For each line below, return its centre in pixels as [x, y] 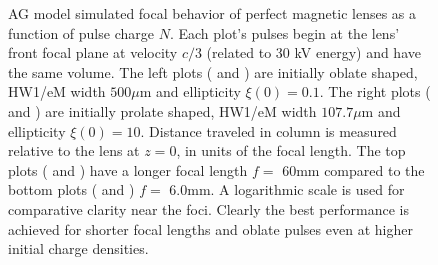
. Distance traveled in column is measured [268, 130]
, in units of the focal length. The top [291, 150]
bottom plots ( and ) [71, 189]
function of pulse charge [81, 32]
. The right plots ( [375, 91]
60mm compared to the [353, 169]
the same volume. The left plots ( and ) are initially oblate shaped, [213, 71]
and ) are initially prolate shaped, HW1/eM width [162, 110]
